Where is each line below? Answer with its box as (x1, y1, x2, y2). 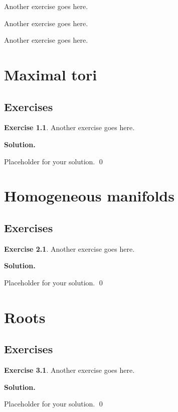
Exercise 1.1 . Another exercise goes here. (4, 122, 135, 133)
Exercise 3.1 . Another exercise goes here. (4, 365, 135, 375)
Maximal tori (4, 64, 97, 84)
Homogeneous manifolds (4, 185, 174, 206)
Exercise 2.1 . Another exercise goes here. (4, 243, 135, 254)
